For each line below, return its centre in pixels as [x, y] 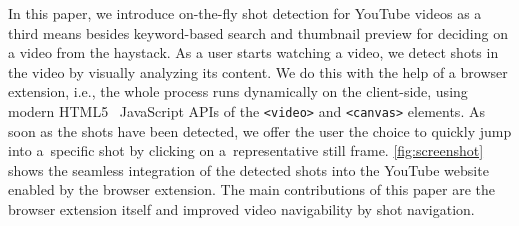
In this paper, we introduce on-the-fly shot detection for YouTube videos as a [245, 13]
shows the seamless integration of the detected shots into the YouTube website [248, 169]
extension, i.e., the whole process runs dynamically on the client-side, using [238, 91]
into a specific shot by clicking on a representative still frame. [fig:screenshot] [246, 150]
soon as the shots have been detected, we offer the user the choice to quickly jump [260, 130]
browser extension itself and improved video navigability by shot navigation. [241, 209]
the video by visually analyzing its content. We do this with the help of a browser [258, 71]
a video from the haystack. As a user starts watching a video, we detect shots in [253, 52]
